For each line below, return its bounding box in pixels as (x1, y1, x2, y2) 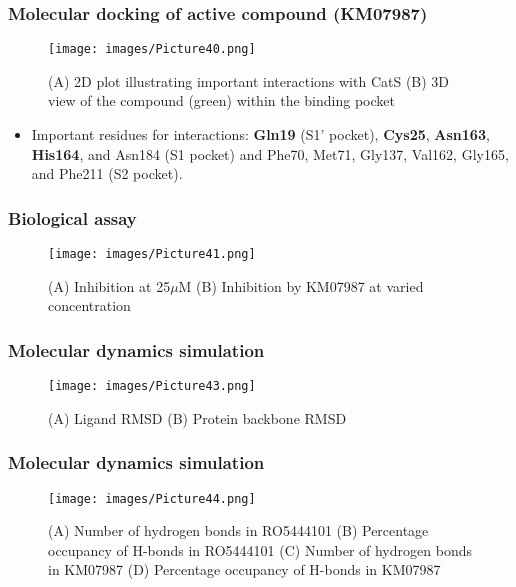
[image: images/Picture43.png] (48, 379, 256, 394)
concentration (48, 295, 131, 316)
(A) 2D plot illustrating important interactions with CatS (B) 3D (48, 70, 450, 91)
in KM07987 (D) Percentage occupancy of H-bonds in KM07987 (48, 559, 441, 580)
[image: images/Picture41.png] (48, 247, 256, 262)
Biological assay (8, 205, 137, 230)
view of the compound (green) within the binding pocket (48, 90, 395, 111)
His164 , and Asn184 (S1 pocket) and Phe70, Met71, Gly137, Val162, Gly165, (31, 143, 509, 164)
